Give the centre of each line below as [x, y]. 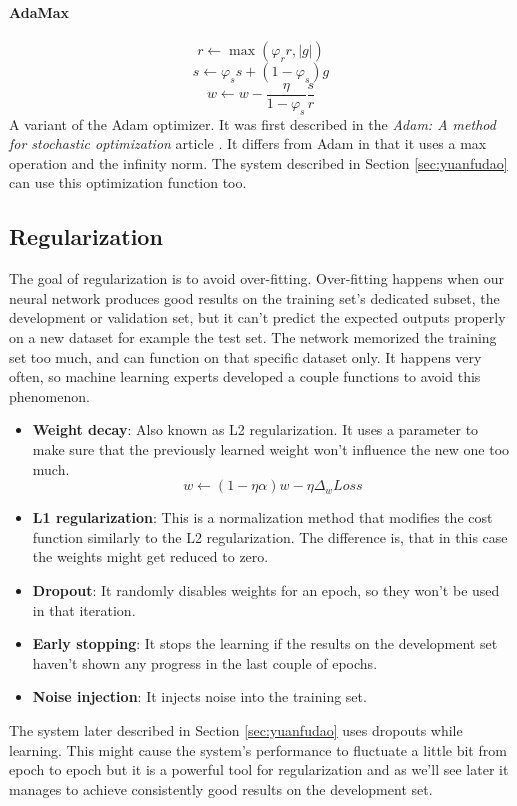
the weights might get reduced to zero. [150, 556]
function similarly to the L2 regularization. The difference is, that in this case [270, 536]
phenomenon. [49, 395]
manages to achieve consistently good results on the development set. [221, 788]
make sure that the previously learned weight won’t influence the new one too [271, 448]
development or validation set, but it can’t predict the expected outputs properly [257, 317]
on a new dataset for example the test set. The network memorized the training [253, 337]
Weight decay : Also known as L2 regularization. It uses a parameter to [255, 429]
